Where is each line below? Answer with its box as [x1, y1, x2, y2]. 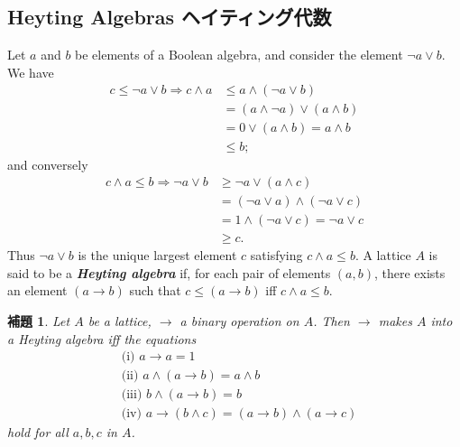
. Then [313, 312, 350, 331]
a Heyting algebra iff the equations [7, 329, 197, 348]
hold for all [7, 423, 69, 442]
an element [7, 281, 68, 300]
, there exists [373, 263, 446, 282]
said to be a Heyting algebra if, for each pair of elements [7, 263, 331, 282]
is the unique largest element [78, 246, 237, 265]
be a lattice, [87, 312, 152, 331]
